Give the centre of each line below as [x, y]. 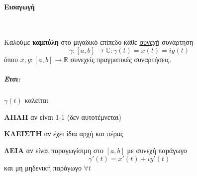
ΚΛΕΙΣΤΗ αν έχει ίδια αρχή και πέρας [64, 133]
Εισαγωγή [19, 6]
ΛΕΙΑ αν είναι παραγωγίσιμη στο [54, 150]
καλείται [36, 100]
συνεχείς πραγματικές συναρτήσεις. [121, 59]
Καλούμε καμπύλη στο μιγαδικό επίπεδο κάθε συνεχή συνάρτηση [99, 42]
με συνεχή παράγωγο [157, 150]
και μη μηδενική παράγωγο [43, 167]
